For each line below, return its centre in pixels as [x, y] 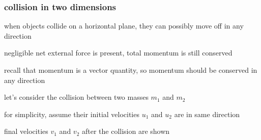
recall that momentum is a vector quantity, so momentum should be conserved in [131, 70]
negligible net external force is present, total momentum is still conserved [118, 53]
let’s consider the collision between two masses [76, 97]
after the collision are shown [126, 131]
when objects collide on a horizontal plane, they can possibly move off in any [124, 26]
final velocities [26, 131]
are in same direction [207, 114]
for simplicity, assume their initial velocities [72, 114]
